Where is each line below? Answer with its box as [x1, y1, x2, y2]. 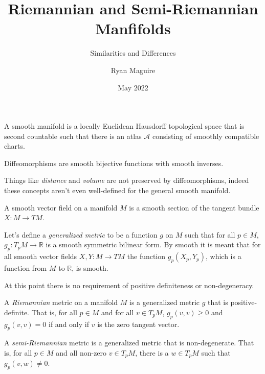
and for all [101, 307, 134, 317]
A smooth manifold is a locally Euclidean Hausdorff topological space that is [4, 121, 245, 131]
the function [127, 251, 166, 262]
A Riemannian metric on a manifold [4, 297, 118, 308]
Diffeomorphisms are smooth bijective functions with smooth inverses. [4, 157, 224, 168]
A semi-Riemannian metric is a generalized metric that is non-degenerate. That [4, 337, 254, 348]
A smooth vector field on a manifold [4, 202, 118, 213]
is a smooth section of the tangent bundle [129, 202, 259, 213]
